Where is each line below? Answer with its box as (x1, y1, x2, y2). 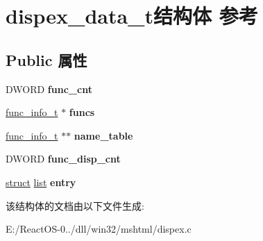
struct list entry (6, 174, 76, 189)
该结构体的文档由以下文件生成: (6, 198, 144, 213)
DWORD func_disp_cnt (6, 151, 121, 166)
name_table (74, 128, 133, 142)
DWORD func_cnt (6, 81, 92, 96)
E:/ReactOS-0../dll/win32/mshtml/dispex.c (6, 222, 192, 236)
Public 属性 (6, 49, 87, 70)
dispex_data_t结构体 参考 (6, 1, 258, 30)
